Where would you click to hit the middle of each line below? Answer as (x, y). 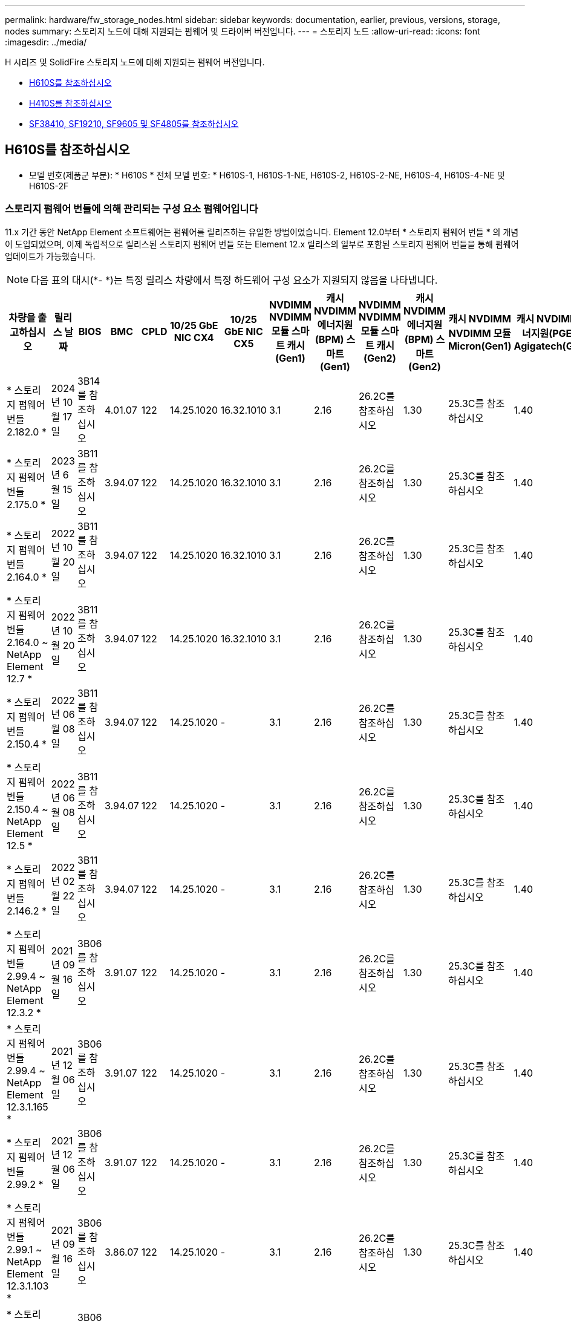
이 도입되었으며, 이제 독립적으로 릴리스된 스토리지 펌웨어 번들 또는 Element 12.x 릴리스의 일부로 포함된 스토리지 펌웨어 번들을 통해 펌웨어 (262, 244)
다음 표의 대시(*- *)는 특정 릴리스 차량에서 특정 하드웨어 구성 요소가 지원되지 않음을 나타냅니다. (234, 280)
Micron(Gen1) (480, 346)
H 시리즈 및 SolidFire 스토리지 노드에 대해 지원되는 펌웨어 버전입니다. (135, 62)
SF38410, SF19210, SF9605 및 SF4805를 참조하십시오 (134, 124)
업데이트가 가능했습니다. (50, 256)
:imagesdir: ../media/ (46, 42)
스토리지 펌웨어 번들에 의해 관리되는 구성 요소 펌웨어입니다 (132, 209)
